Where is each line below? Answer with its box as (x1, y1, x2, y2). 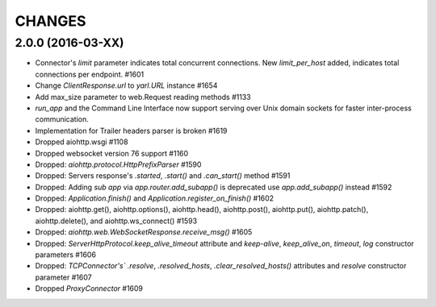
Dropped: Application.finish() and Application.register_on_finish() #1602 (35, 193, 275, 203)
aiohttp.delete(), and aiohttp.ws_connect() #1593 (35, 216, 198, 226)
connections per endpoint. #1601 (35, 69, 145, 79)
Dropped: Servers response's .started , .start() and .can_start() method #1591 (35, 171, 291, 180)
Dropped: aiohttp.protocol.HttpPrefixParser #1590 (35, 160, 202, 169)
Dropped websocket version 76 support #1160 (35, 148, 189, 158)
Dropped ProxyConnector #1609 (35, 284, 144, 293)
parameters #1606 (35, 250, 97, 259)
